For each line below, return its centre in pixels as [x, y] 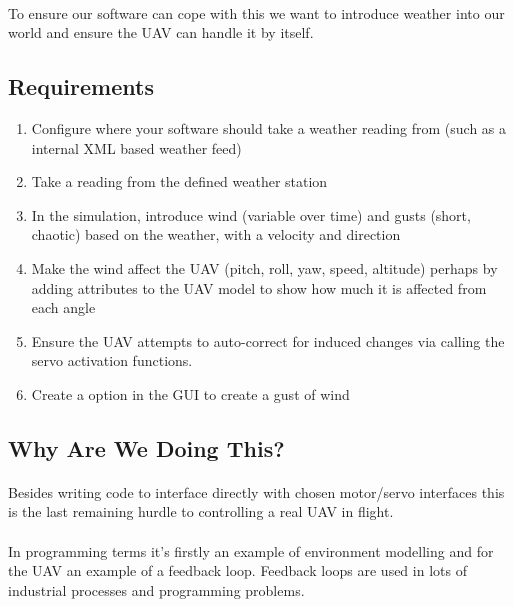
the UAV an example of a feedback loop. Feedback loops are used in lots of [237, 570]
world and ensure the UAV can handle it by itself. [161, 32]
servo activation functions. [112, 360]
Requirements [81, 86]
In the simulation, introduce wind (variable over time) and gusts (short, [251, 214]
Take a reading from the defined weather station [179, 181]
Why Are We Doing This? [146, 447]
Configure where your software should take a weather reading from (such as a [269, 127]
